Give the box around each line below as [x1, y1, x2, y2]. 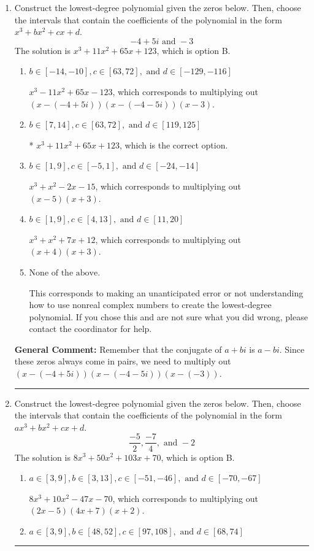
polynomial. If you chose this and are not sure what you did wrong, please [29, 310, 308, 323]
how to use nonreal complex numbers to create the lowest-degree [29, 298, 272, 311]
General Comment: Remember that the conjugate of [14, 342, 222, 355]
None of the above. [29, 268, 101, 277]
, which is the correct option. [120, 138, 228, 151]
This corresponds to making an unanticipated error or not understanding [29, 286, 304, 299]
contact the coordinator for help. [29, 322, 152, 335]
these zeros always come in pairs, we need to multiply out [14, 355, 231, 368]
